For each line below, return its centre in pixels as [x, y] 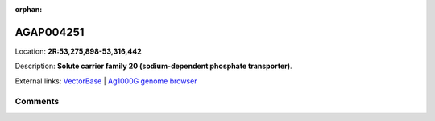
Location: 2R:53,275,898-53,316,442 [79, 51]
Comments [37, 102]
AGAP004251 [50, 32]
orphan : [29, 9]
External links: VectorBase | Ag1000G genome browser [106, 81]
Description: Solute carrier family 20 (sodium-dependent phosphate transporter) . [154, 66]
